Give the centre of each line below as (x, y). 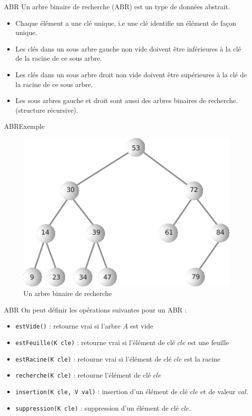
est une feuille (208, 342)
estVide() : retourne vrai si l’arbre (68, 326)
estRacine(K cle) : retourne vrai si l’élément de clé (93, 358)
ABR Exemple (24, 126)
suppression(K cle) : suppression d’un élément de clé (97, 407)
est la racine (202, 358)
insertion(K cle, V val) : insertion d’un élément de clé (101, 391)
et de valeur (218, 391)
